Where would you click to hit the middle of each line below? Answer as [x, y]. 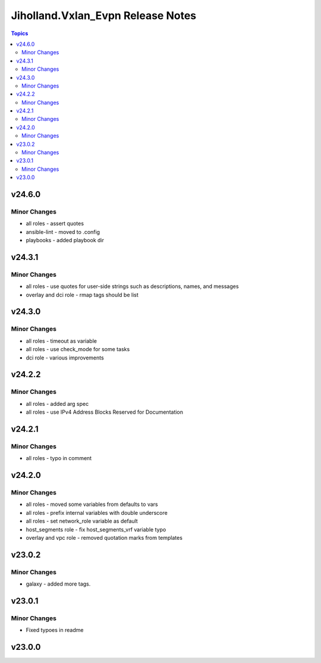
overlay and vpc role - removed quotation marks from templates [104, 538]
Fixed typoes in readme [55, 630]
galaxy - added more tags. [58, 584]
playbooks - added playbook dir [65, 240]
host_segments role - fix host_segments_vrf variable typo [96, 529]
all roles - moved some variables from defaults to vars [92, 504]
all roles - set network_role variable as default [82, 521]
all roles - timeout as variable [62, 341]
